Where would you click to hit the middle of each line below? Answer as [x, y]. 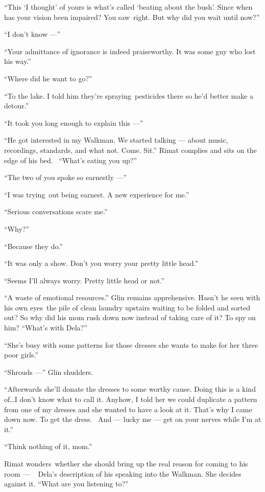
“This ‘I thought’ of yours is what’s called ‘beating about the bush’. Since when [128, 7]
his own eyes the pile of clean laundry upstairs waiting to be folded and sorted [127, 307]
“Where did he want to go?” [48, 78]
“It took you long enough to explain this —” [74, 122]
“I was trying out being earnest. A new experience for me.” [97, 194]
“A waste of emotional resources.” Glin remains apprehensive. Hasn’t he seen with [132, 297]
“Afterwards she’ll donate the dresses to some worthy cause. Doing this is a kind [130, 389]
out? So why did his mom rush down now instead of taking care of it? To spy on [130, 317]
